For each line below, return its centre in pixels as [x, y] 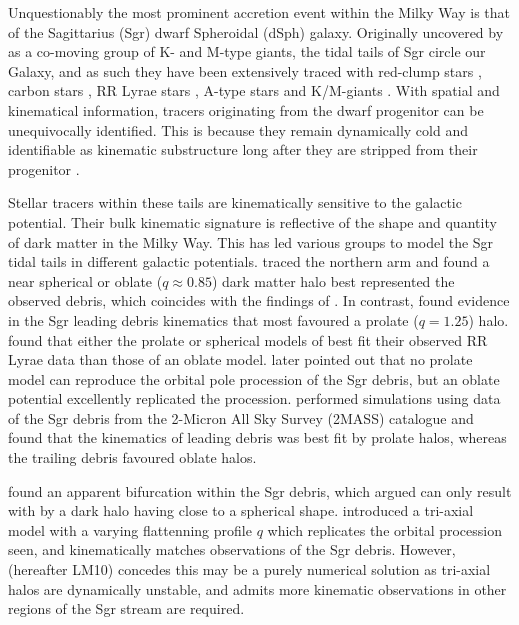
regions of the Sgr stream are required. [126, 608]
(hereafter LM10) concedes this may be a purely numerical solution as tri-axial [249, 569]
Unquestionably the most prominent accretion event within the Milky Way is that [259, 12]
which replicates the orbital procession [384, 529]
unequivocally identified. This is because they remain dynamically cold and [238, 129]
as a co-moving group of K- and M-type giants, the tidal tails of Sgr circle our [247, 51]
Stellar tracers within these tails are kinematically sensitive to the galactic [235, 202]
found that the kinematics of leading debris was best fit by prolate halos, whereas [257, 437]
